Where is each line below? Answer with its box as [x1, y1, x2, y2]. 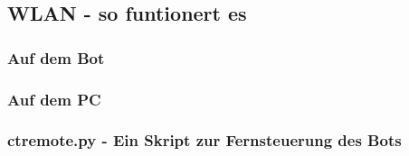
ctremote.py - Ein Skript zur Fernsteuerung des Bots [7, 129, 402, 151]
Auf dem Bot [7, 46, 105, 69]
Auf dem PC [7, 87, 101, 110]
